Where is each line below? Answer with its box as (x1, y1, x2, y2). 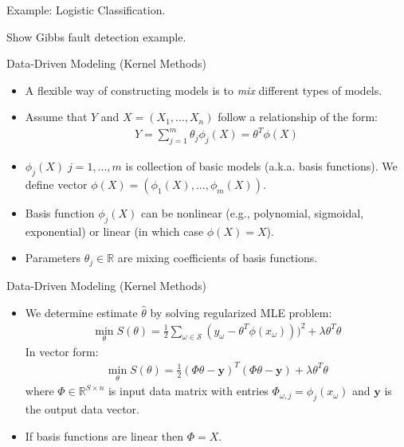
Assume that (25, 108, 88, 125)
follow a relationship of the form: (218, 108, 379, 125)
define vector (25, 176, 88, 193)
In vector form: (25, 343, 99, 359)
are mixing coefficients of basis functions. (117, 249, 318, 266)
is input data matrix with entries (108, 382, 269, 399)
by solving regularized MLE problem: (150, 304, 332, 320)
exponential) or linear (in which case (25, 222, 204, 239)
